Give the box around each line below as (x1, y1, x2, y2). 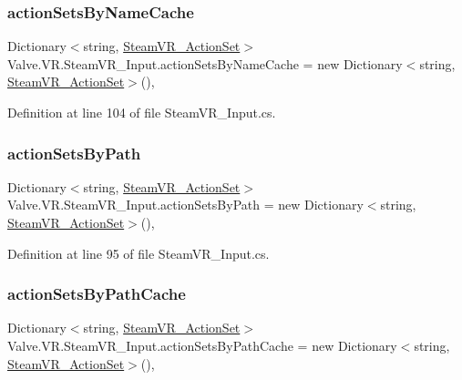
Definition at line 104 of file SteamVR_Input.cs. (7, 103, 276, 121)
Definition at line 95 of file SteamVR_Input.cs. (7, 243, 270, 262)
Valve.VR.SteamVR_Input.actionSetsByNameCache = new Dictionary (7, 54, 403, 73)
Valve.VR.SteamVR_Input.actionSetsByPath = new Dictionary (7, 195, 364, 214)
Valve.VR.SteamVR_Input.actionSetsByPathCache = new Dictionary (7, 336, 397, 354)
